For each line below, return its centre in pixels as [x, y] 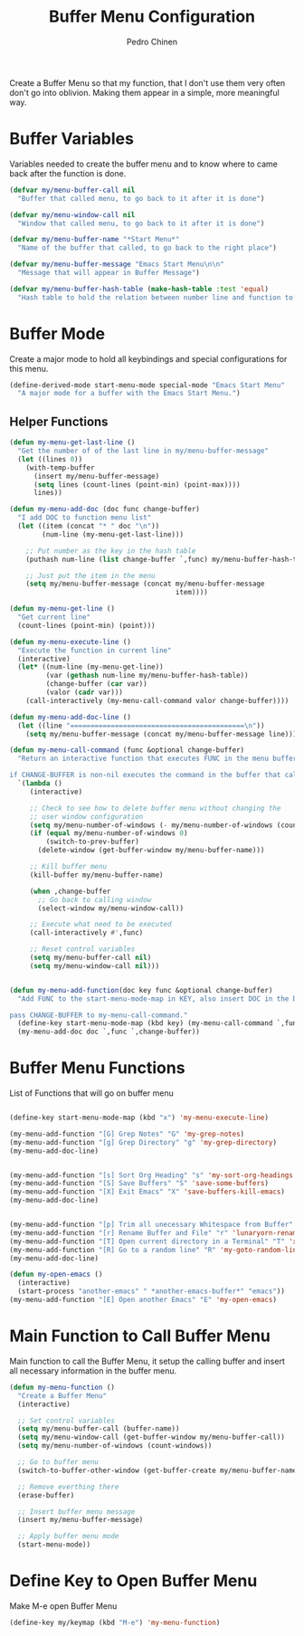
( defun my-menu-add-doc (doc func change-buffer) [105, 509]
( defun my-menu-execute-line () [70, 642]
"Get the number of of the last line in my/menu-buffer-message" [143, 451]
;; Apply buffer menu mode [68, 1536]
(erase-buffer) [46, 1495]
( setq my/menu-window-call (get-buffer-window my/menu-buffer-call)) [151, 1437]
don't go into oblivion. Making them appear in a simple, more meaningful [145, 92]
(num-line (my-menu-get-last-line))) [113, 534]
